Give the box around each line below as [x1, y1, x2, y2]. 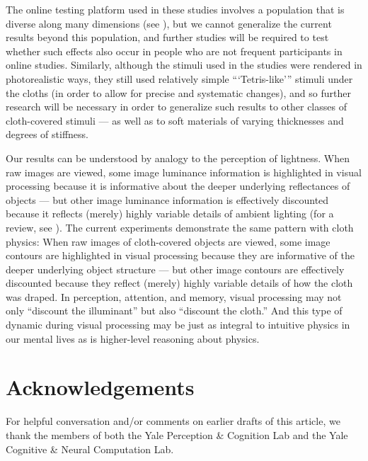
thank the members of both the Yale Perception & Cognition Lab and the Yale [6, 427, 348, 442]
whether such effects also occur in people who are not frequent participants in [6, 43, 343, 58]
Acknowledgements [6, 372, 195, 402]
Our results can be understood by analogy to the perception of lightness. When [6, 150, 350, 165]
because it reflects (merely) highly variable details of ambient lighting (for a [6, 206, 334, 221]
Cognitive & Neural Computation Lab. [6, 441, 174, 456]
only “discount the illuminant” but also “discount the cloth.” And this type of [6, 303, 343, 318]
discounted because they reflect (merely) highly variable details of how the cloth [6, 275, 353, 290]
